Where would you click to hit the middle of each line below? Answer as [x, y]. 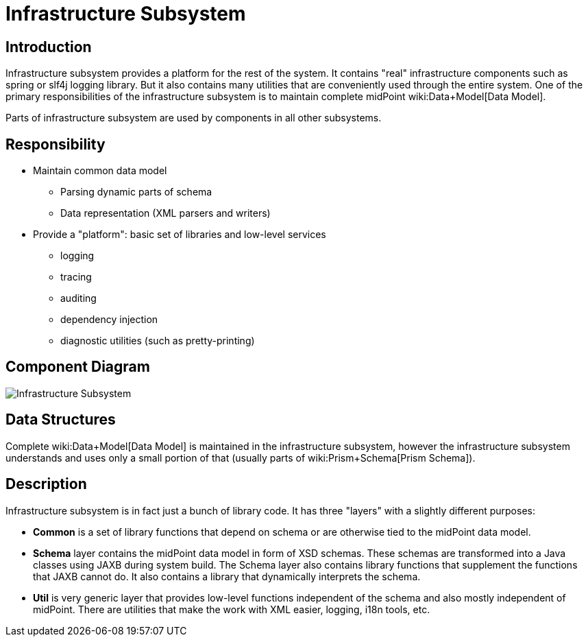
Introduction [49, 47]
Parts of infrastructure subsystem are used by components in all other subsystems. [194, 118]
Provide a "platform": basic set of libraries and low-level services [180, 235]
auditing [78, 298]
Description [46, 484]
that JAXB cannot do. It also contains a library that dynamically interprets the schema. [227, 576]
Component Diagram [78, 367]
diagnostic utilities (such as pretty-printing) [158, 341]
